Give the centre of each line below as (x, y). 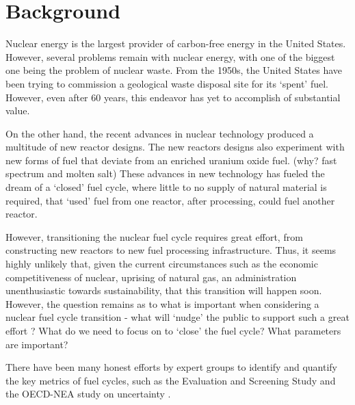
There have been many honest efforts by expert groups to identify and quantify (171, 367)
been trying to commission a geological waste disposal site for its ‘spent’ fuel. (167, 83)
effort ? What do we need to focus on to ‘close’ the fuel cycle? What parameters (173, 330)
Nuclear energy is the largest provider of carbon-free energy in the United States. (176, 43)
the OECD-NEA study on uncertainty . (88, 394)
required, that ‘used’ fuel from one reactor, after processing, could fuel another (170, 200)
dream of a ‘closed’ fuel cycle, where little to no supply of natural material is (166, 187)
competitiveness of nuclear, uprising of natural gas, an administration (151, 277)
